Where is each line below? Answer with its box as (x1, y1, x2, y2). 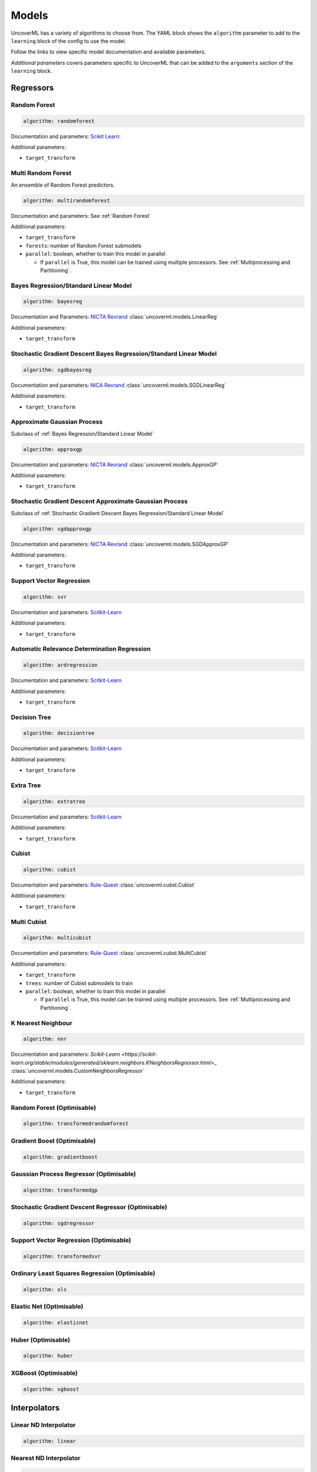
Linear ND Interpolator (11, 1421, 76, 1429)
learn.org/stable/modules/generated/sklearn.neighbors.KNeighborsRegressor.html (11, 1059, 211, 1066)
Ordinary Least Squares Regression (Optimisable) (11, 1269, 156, 1278)
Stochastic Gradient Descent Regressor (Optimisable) (11, 1203, 167, 1211)
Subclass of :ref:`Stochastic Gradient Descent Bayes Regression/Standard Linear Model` (11, 509, 225, 516)
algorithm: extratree (23, 798, 86, 805)
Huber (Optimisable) (11, 1335, 70, 1344)
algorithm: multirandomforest (23, 197, 110, 204)
